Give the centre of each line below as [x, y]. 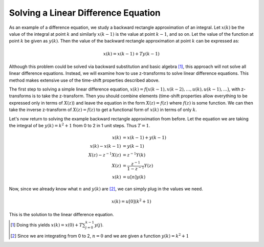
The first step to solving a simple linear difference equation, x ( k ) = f [77, 89]
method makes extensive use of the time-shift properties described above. [84, 80]
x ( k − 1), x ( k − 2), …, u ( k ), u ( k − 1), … [187, 90]
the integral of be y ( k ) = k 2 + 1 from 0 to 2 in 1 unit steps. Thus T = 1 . [80, 125]
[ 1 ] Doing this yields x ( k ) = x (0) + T [46, 225]
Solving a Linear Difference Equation [85, 13]
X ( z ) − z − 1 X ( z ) [105, 155]
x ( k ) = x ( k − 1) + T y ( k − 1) [131, 54]
